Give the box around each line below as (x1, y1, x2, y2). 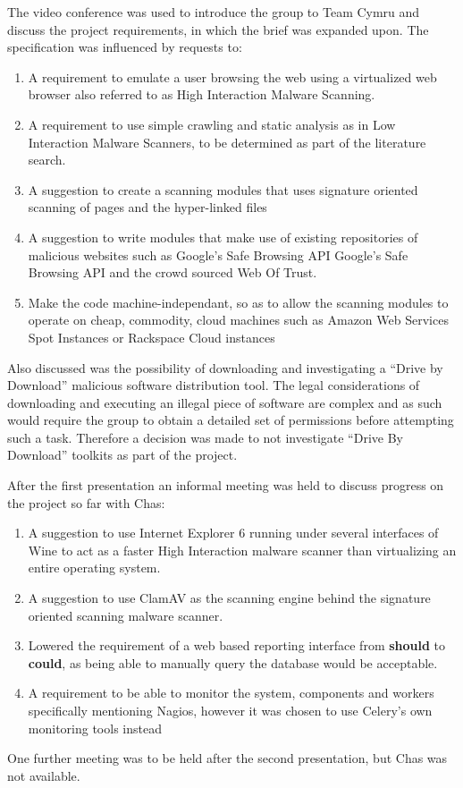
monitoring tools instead (28, 718, 162, 737)
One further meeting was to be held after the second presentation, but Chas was (7, 749, 448, 767)
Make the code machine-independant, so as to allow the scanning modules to (28, 292, 449, 311)
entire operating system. (28, 558, 161, 577)
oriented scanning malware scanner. (28, 606, 223, 624)
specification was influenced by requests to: (7, 38, 242, 56)
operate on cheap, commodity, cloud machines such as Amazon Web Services (28, 310, 449, 329)
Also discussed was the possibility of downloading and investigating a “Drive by (7, 358, 443, 377)
